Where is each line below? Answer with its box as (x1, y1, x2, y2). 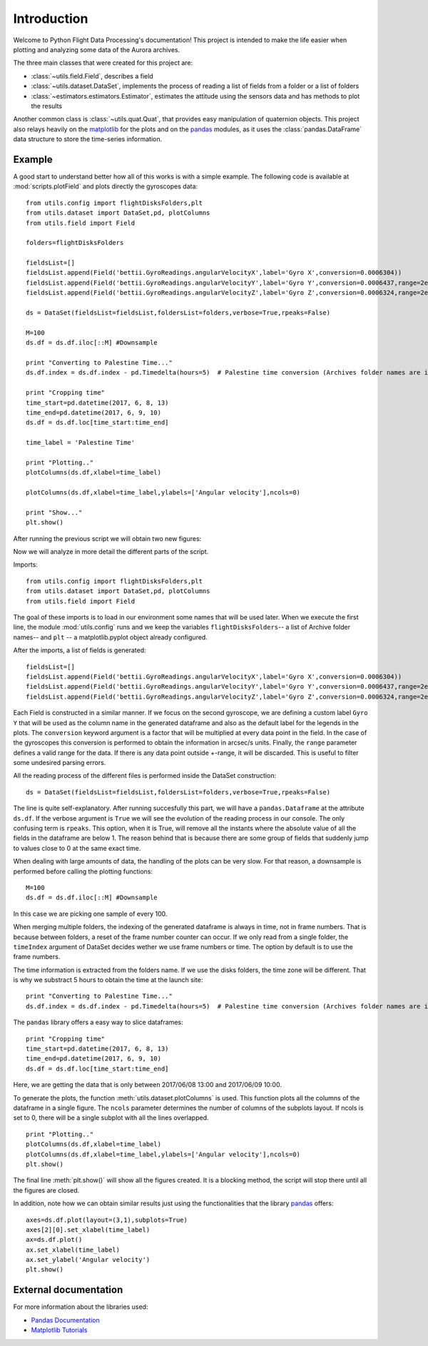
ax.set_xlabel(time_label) (26, 1245, 121, 1254)
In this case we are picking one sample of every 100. (13, 909, 168, 918)
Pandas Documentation (31, 1315, 100, 1324)
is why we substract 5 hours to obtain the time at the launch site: (13, 976, 203, 984)
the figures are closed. (13, 1185, 80, 1195)
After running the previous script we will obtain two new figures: (13, 534, 202, 542)
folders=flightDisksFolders (26, 239, 124, 247)
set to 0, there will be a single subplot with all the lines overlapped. (13, 1113, 209, 1122)
